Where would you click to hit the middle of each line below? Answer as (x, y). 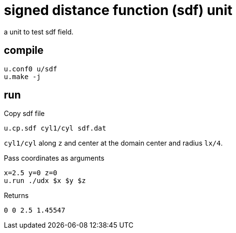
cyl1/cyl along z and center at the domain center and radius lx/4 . (113, 143)
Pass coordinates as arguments (54, 158)
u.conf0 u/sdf (31, 69)
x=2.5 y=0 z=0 (31, 173)
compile (24, 50)
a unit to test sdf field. (39, 32)
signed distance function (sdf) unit (118, 10)
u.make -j (22, 76)
